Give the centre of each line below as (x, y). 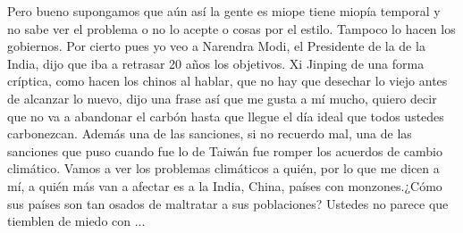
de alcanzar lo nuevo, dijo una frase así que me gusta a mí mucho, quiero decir (222, 98)
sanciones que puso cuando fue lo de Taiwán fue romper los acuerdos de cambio (225, 150)
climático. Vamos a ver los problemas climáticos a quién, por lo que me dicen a (223, 168)
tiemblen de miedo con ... (76, 221)
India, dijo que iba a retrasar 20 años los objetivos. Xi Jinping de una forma (216, 63)
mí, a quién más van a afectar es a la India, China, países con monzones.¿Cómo (225, 185)
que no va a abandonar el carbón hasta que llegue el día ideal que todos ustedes (226, 116)
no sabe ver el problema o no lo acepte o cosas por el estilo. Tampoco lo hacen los (231, 28)
